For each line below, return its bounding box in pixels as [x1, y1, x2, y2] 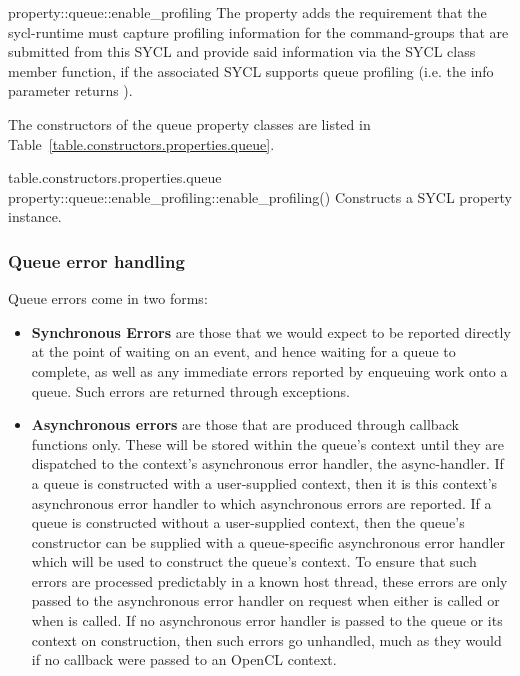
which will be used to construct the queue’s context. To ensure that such [31, 551, 477, 572]
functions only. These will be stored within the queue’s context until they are [31, 433, 504, 454]
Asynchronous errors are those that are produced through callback [31, 414, 459, 435]
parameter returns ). [8, 80, 133, 101]
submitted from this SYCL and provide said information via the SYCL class [8, 41, 476, 62]
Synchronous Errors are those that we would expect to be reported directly [31, 321, 511, 342]
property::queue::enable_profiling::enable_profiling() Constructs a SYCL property [8, 186, 512, 207]
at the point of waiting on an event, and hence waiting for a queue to [31, 341, 456, 362]
